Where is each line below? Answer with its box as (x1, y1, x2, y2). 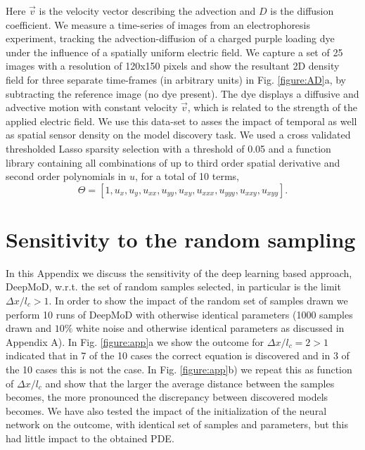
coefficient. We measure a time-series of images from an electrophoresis (6, 17, 311, 32)
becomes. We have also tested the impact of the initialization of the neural (6, 403, 327, 418)
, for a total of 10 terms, (135, 169, 239, 184)
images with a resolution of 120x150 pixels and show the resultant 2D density (6, 58, 340, 73)
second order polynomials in (6, 169, 127, 184)
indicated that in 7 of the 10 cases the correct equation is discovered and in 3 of (6, 348, 350, 363)
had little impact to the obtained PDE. (6, 430, 174, 445)
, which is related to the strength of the (187, 100, 358, 115)
